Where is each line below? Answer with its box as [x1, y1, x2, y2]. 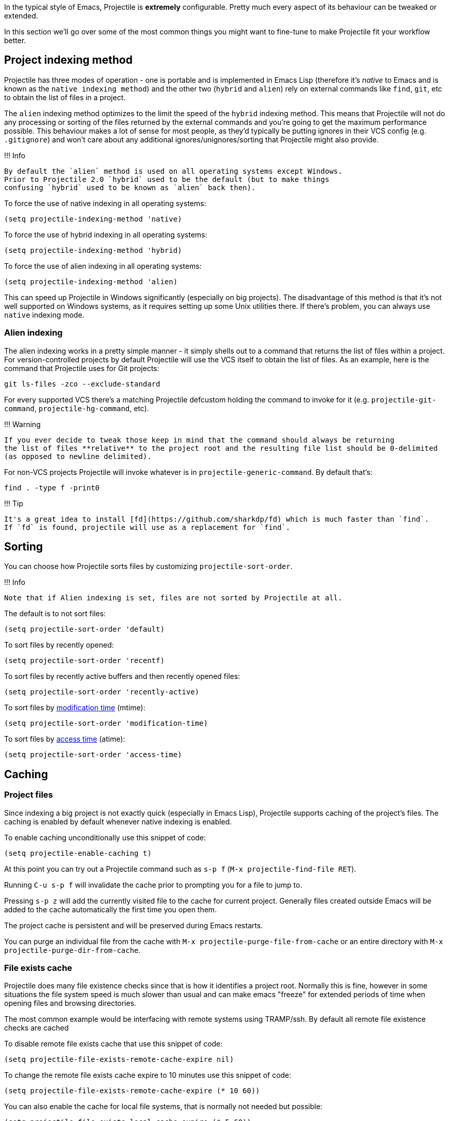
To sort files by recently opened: [4, 640, 114, 650]
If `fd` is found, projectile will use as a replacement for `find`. [4, 523, 291, 531]
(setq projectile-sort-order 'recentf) [4, 656, 165, 665]
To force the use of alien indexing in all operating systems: [4, 261, 202, 270]
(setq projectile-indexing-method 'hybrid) [4, 246, 182, 254]
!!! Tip [4, 499, 24, 508]
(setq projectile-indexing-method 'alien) [4, 277, 178, 286]
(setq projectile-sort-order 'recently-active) [4, 688, 200, 696]
